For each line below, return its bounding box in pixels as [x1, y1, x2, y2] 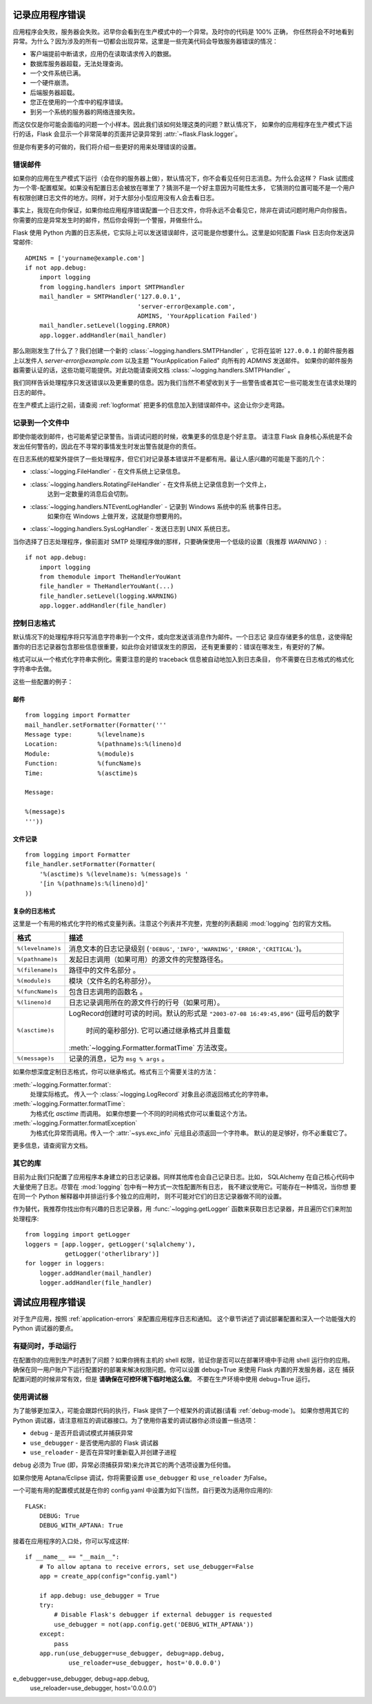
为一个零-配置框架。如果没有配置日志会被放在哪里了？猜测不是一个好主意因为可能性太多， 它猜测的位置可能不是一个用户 [12, 183, 355, 192]
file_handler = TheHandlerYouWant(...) [39, 583, 174, 590]
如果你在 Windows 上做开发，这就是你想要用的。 [47, 512, 186, 521]
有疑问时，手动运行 [12, 1341, 77, 1351]
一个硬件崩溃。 [30, 79, 72, 87]
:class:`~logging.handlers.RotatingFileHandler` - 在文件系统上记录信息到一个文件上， [30, 480, 270, 488]
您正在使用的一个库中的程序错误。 [30, 98, 127, 106]
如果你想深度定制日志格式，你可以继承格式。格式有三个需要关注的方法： [12, 1067, 218, 1076]
